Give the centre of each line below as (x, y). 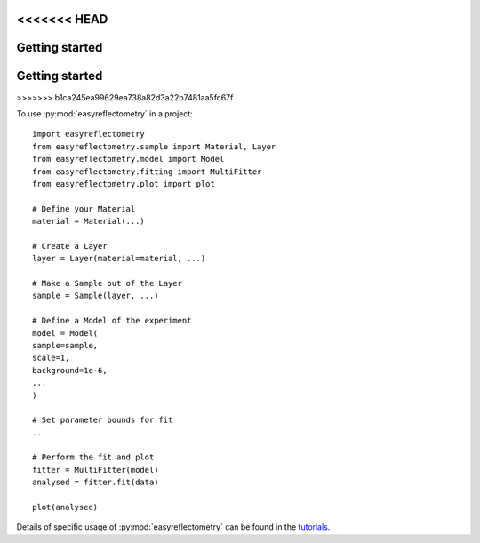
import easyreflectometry (89, 134)
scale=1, (51, 358)
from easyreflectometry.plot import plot (124, 184)
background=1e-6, (70, 370)
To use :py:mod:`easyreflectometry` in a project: (104, 113)
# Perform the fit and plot (93, 457)
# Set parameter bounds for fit (103, 420)
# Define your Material (84, 208)
